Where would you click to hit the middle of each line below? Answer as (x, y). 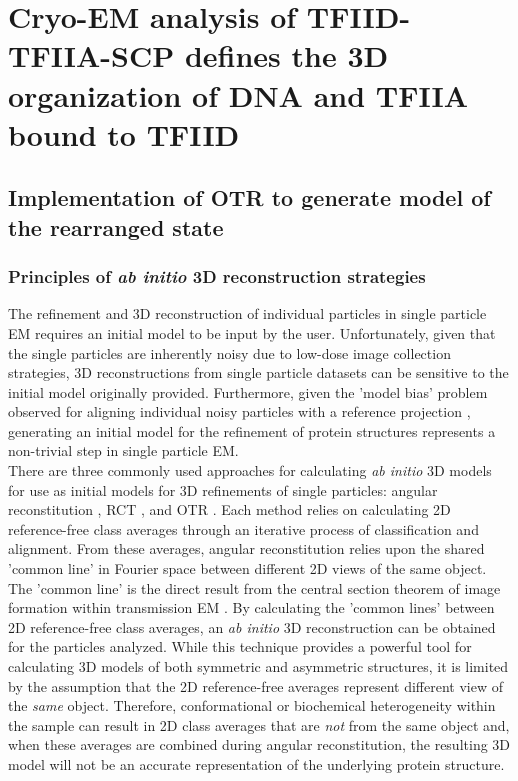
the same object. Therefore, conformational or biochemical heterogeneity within (252, 705)
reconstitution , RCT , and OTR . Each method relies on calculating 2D (229, 509)
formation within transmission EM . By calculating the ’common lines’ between (251, 607)
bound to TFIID (124, 133)
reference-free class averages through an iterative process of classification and (243, 528)
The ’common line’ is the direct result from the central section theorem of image (254, 587)
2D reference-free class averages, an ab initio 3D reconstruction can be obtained (252, 626)
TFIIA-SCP (91, 55)
